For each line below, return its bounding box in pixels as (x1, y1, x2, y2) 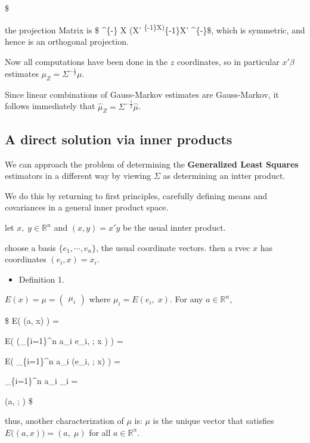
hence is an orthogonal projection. (5, 35, 129, 48)
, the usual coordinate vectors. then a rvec (96, 241, 250, 253)
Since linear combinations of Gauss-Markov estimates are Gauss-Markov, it (5, 88, 279, 100)
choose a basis (5, 241, 56, 253)
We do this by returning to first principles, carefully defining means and (5, 189, 268, 202)
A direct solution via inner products (5, 129, 232, 148)
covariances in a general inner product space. (5, 201, 169, 213)
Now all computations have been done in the (5, 55, 168, 67)
